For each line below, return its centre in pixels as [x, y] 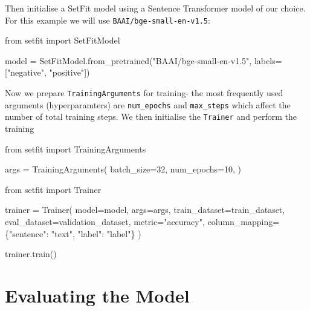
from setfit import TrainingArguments [76, 149]
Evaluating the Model [97, 295]
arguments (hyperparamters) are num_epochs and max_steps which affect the [148, 104]
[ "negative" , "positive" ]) [47, 72]
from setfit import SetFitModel [63, 40]
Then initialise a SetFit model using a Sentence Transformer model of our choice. [155, 8]
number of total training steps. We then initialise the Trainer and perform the [151, 116]
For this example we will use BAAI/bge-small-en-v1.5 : [108, 20]
